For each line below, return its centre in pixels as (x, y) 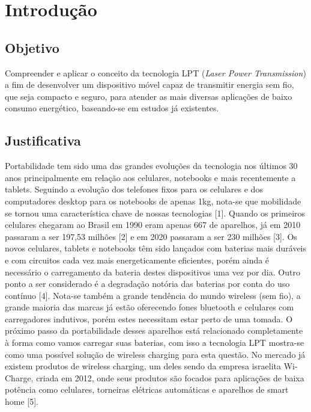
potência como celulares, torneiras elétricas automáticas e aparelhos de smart (147, 389)
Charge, (19, 377)
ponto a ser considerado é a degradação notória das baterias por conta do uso (147, 284)
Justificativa (43, 140)
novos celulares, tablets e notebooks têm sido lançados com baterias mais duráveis (156, 248)
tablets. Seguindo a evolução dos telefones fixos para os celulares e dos (134, 189)
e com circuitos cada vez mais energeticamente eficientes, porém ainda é (137, 260)
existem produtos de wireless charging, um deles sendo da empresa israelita (143, 366)
